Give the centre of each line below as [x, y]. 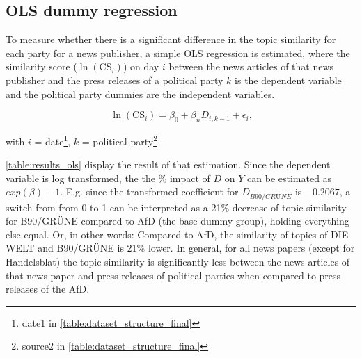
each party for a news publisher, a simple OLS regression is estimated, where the [178, 52]
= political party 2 [119, 140]
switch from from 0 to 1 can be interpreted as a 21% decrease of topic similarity [176, 207]
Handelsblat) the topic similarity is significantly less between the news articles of [178, 261]
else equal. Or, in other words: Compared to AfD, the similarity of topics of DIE [177, 234]
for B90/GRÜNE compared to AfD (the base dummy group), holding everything [178, 221]
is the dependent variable [288, 80]
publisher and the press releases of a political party [115, 80]
